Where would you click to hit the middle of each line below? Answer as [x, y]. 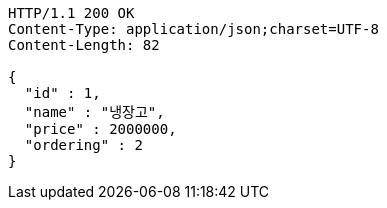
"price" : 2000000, [100, 129]
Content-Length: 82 [84, 45]
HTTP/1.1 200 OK [71, 13]
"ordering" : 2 [83, 145]
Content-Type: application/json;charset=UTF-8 [193, 29]
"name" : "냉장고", [94, 112]
